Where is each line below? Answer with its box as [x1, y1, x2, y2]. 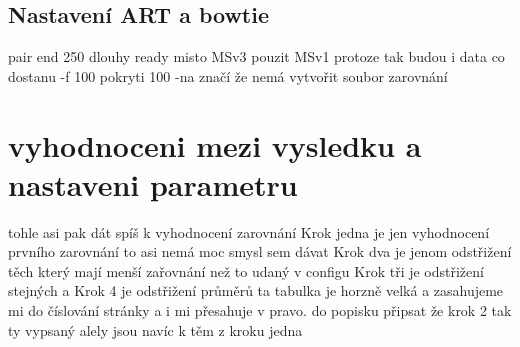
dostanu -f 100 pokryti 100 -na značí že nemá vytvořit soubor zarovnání [8, 65, 448, 86]
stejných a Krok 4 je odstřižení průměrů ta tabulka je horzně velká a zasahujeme [8, 280, 504, 301]
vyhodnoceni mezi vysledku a [8, 124, 422, 165]
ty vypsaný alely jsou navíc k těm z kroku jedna [8, 319, 303, 340]
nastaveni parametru [8, 163, 298, 204]
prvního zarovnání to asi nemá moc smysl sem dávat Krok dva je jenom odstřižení [8, 241, 512, 262]
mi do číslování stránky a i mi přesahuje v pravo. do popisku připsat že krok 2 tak [8, 300, 512, 321]
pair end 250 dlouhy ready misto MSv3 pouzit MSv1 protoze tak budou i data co [8, 46, 505, 67]
